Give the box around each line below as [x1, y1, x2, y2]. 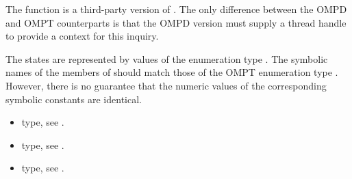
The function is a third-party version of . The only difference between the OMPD [5, 2, 347, 16]
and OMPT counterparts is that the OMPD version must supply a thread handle [5, 15, 347, 29]
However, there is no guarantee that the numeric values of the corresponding [5, 78, 327, 92]
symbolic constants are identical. [5, 92, 142, 106]
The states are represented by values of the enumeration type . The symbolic [5, 51, 328, 66]
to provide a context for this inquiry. [5, 29, 159, 43]
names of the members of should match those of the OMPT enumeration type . [5, 65, 338, 79]
